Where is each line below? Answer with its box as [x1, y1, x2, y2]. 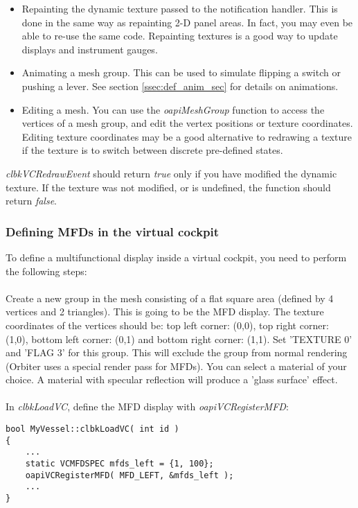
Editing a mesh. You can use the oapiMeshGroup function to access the [21, 102, 325, 116]
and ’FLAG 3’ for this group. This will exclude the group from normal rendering [6, 345, 348, 360]
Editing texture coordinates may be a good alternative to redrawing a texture [21, 129, 352, 143]
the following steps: [6, 263, 87, 278]
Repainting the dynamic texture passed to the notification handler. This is [21, 1, 338, 15]
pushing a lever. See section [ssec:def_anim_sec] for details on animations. [21, 78, 339, 93]
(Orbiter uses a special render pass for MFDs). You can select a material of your [6, 358, 347, 373]
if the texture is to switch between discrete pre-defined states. [21, 143, 283, 157]
